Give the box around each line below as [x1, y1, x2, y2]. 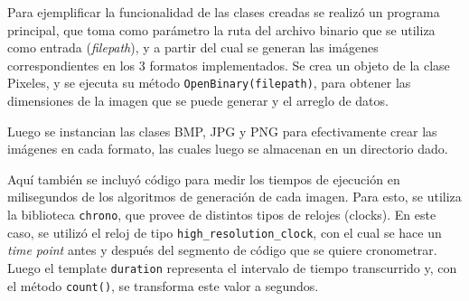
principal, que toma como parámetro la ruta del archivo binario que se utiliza [7, 20, 436, 39]
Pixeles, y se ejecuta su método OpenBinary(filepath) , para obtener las [7, 73, 411, 92]
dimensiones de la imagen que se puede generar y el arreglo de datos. [7, 91, 389, 110]
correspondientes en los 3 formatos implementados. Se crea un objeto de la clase [7, 55, 450, 74]
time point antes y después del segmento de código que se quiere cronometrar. [7, 240, 437, 259]
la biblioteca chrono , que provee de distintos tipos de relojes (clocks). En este [7, 205, 436, 223]
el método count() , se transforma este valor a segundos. [7, 276, 319, 295]
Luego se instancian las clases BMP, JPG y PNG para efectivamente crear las [7, 121, 437, 140]
